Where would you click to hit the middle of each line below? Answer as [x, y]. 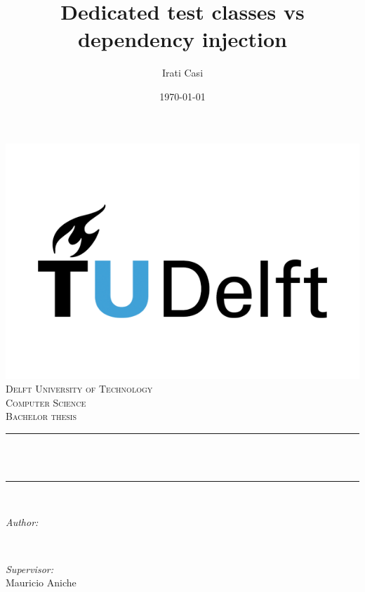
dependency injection [182, 39]
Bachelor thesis [41, 416]
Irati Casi [182, 73]
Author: [22, 521]
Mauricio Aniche [41, 583]
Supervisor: [29, 568]
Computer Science [46, 402]
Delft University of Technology [79, 389]
